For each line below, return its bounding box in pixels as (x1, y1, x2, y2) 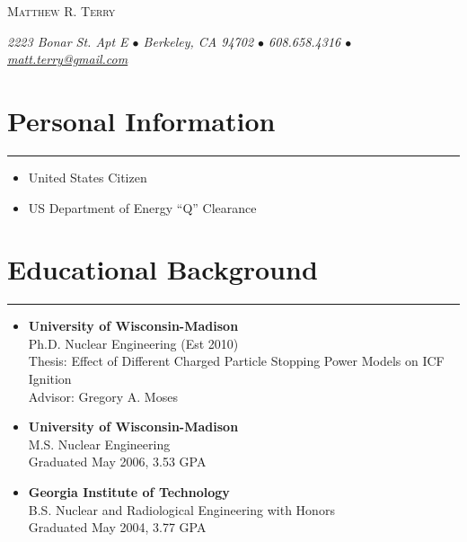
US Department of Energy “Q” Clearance (28, 198, 257, 217)
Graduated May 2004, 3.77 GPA (28, 518, 207, 537)
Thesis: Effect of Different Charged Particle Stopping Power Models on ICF (28, 351, 445, 370)
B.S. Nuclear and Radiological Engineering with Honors (28, 500, 335, 519)
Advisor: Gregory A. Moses (28, 387, 178, 405)
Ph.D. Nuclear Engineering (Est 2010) (28, 333, 239, 352)
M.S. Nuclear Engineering (28, 434, 171, 453)
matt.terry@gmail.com (7, 49, 128, 68)
